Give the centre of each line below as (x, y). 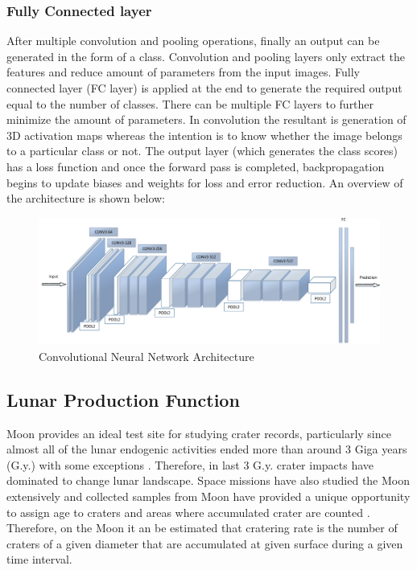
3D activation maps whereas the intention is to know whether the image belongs (204, 135)
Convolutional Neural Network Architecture (147, 356)
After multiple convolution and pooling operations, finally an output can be (193, 41)
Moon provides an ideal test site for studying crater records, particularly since (199, 433)
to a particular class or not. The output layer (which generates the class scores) (202, 151)
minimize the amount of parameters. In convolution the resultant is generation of (206, 119)
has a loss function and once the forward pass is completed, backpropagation (196, 166)
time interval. (39, 559)
